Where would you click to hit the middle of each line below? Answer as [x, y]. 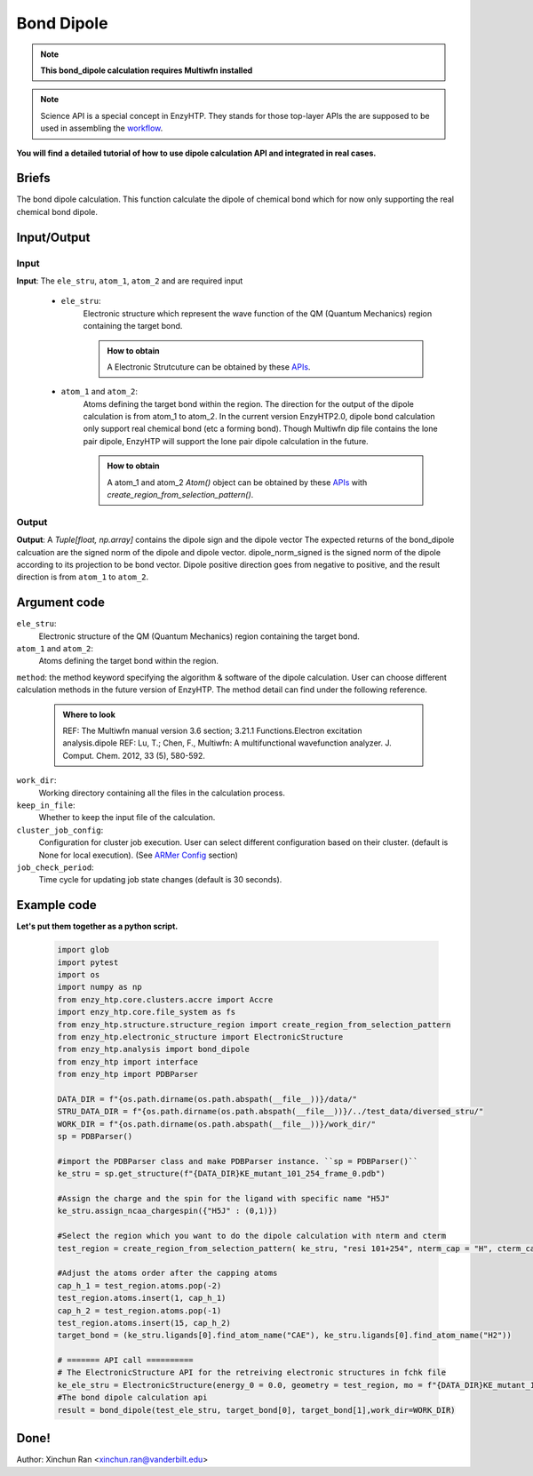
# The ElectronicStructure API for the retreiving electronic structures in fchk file [252, 1372]
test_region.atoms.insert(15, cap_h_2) [144, 1323]
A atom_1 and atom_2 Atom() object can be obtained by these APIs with [237, 482]
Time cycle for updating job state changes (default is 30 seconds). [160, 880]
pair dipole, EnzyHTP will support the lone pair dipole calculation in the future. [226, 441]
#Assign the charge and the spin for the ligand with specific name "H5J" [224, 1198]
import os [79, 974]
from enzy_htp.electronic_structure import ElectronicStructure [200, 1037]
